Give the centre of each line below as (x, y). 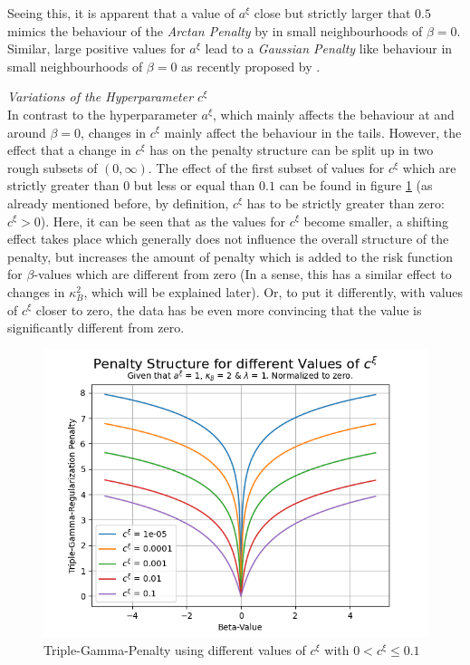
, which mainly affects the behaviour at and (334, 114)
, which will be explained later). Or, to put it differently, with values (273, 291)
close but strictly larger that (332, 13)
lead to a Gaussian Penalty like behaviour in (329, 48)
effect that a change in (69, 150)
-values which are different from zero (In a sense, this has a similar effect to (243, 274)
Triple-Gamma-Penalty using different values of (175, 650)
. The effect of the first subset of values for (266, 167)
